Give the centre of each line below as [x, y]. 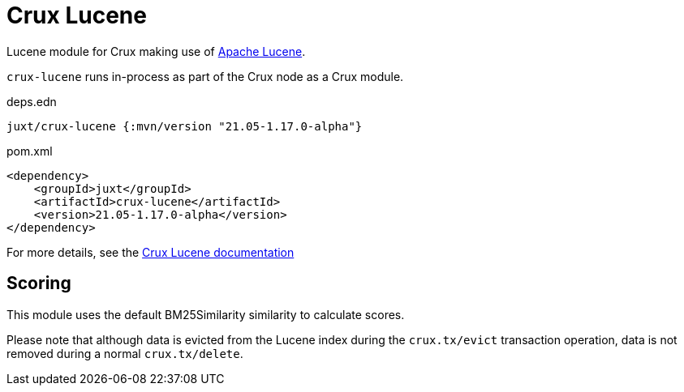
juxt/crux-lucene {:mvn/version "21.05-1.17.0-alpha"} [185, 126]
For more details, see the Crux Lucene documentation [151, 252]
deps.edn [32, 101]
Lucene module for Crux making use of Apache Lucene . [156, 51]
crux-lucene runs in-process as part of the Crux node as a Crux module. [205, 76]
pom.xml [30, 151]
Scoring [39, 283]
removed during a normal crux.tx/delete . [125, 353]
